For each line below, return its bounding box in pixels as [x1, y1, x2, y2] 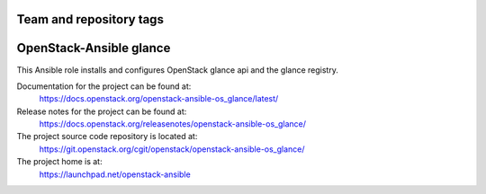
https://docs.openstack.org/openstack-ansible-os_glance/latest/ [39, 93, 279, 104]
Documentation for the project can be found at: [16, 81, 192, 92]
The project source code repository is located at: [16, 131, 198, 142]
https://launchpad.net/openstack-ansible [39, 169, 191, 180]
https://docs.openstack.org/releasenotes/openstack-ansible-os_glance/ [39, 119, 306, 129]
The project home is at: [16, 156, 103, 167]
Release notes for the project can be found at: [16, 106, 187, 117]
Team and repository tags [16, 12, 164, 27]
